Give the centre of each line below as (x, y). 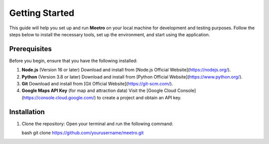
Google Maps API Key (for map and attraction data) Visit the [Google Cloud (99, 91)
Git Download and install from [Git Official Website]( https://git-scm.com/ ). (97, 84)
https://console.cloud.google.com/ (59, 97)
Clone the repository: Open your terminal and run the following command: (97, 124)
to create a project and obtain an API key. (139, 97)
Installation (27, 112)
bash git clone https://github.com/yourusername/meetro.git (83, 133)
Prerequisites (30, 49)
